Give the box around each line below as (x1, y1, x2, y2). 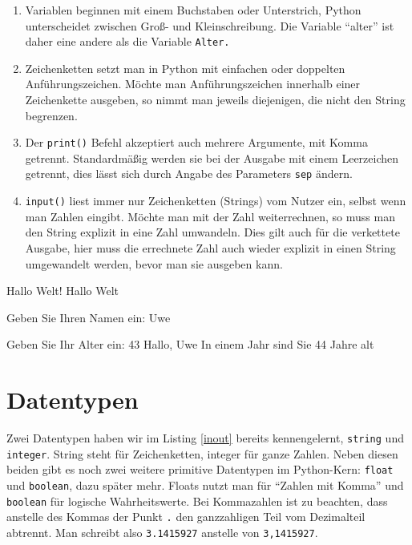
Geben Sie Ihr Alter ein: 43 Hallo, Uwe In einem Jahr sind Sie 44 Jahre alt (6, 336, 374, 353)
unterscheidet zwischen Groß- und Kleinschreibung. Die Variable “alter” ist (25, 17, 394, 34)
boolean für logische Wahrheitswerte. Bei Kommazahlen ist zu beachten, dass (6, 492, 388, 509)
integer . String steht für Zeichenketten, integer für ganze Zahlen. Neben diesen (6, 445, 398, 462)
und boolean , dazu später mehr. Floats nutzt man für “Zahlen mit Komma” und (6, 477, 404, 494)
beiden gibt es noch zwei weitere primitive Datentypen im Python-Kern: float (6, 461, 394, 478)
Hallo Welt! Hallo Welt (6, 282, 119, 299)
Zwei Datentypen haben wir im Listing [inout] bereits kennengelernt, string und (6, 430, 404, 446)
